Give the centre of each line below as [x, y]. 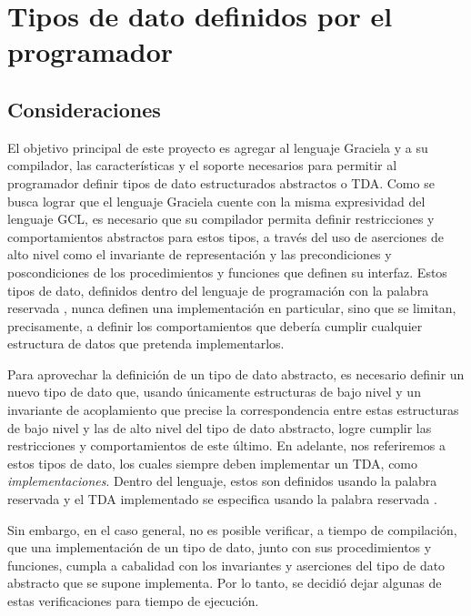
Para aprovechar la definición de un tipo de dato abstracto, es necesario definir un [236, 374]
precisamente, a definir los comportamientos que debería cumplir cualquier [215, 325]
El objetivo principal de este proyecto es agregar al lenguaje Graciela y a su [218, 147]
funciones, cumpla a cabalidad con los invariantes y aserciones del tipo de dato [226, 565]
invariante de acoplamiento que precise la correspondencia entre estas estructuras [233, 410]
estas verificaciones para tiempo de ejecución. [133, 601]
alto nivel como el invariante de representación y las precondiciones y [200, 254]
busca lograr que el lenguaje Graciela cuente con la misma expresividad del [216, 201]
